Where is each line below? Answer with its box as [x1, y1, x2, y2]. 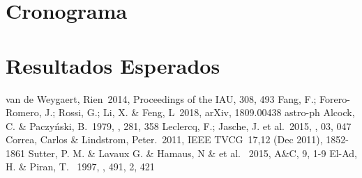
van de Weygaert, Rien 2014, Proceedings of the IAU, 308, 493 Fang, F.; [6, 91, 317, 106]
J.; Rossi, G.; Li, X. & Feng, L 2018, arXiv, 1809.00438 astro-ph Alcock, [45, 105, 355, 120]
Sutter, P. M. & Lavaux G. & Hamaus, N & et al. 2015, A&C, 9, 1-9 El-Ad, [28, 145, 358, 160]
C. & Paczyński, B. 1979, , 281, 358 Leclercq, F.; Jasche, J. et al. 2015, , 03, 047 [6, 118, 352, 133]
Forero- [319, 91, 350, 106]
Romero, [6, 105, 42, 120]
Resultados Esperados [6, 51, 220, 79]
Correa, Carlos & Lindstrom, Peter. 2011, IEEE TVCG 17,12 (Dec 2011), [6, 132, 323, 147]
